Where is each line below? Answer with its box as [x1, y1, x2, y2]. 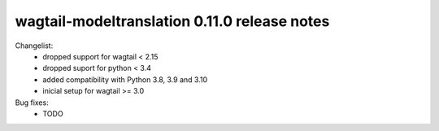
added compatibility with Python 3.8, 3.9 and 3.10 [42, 74, 207, 85]
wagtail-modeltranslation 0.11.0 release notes [15, 12, 330, 30]
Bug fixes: [15, 98, 49, 107]
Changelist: [15, 41, 54, 50]
